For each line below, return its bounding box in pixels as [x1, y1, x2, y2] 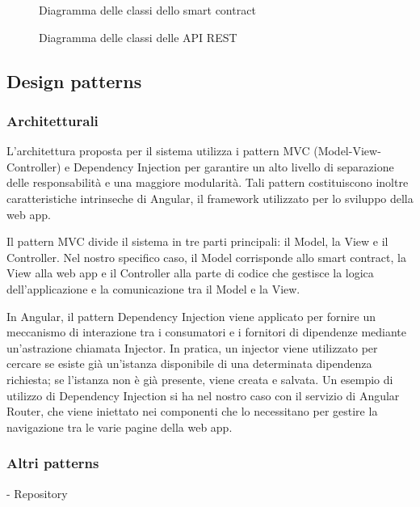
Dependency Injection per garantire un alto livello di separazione [73, 158, 394, 175]
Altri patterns [6, 453, 99, 473]
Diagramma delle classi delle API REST [39, 28, 237, 45]
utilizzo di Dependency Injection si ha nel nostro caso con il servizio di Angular [6, 387, 400, 403]
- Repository [6, 484, 68, 501]
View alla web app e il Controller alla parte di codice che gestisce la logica [6, 264, 374, 281]
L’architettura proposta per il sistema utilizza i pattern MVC [6, 142, 310, 159]
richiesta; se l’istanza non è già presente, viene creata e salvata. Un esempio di [6, 370, 393, 387]
